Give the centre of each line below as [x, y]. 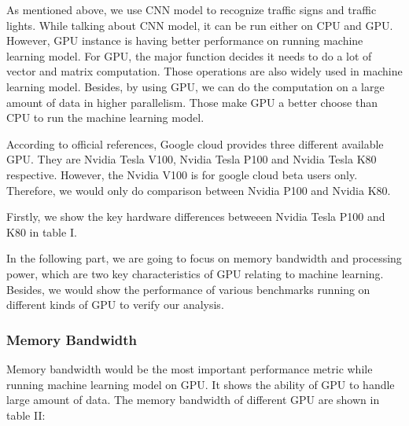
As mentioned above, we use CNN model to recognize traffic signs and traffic [192, 9]
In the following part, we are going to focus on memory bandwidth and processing [204, 258]
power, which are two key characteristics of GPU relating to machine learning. [195, 273]
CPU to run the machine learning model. [105, 118]
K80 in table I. [42, 231]
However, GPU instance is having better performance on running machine [185, 40]
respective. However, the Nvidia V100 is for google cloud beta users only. [182, 174]
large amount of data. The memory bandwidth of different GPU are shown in [193, 400]
